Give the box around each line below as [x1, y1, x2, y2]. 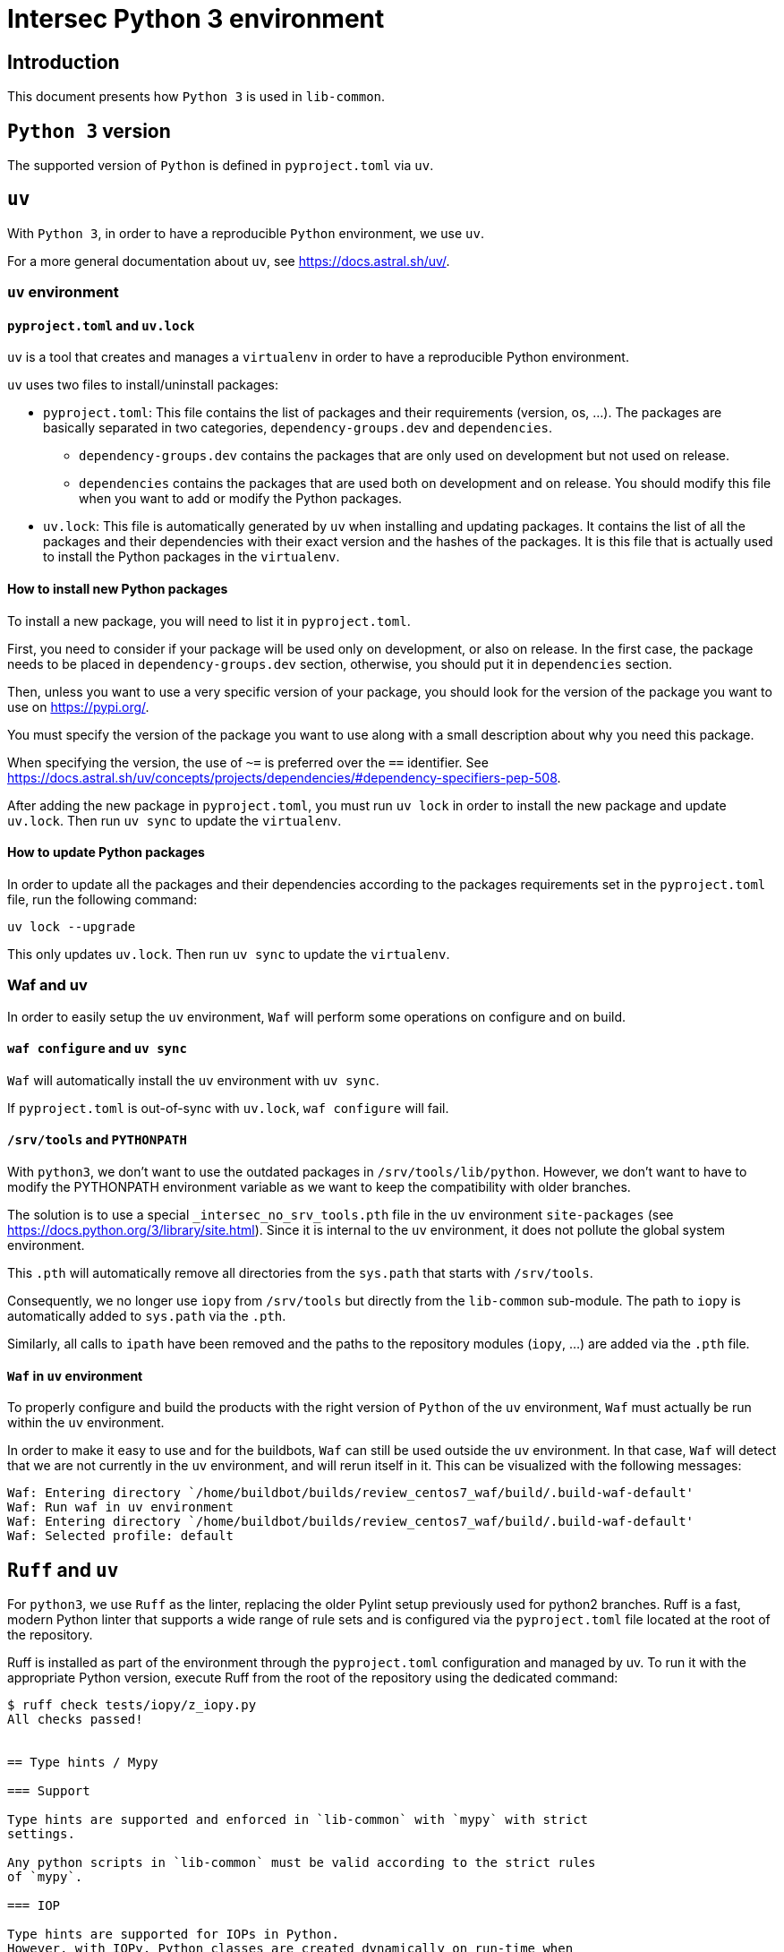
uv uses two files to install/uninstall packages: [7, 377, 279, 393]
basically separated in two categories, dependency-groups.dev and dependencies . [43, 420, 553, 436]
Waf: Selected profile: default [7, 1528, 234, 1544]
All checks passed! [7, 1712, 143, 1727]
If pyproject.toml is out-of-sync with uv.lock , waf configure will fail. [7, 1100, 449, 1116]
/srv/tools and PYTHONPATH [7, 1132, 187, 1148]
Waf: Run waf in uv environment [7, 1500, 234, 1515]
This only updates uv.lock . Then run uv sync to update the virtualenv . [7, 946, 450, 962]
